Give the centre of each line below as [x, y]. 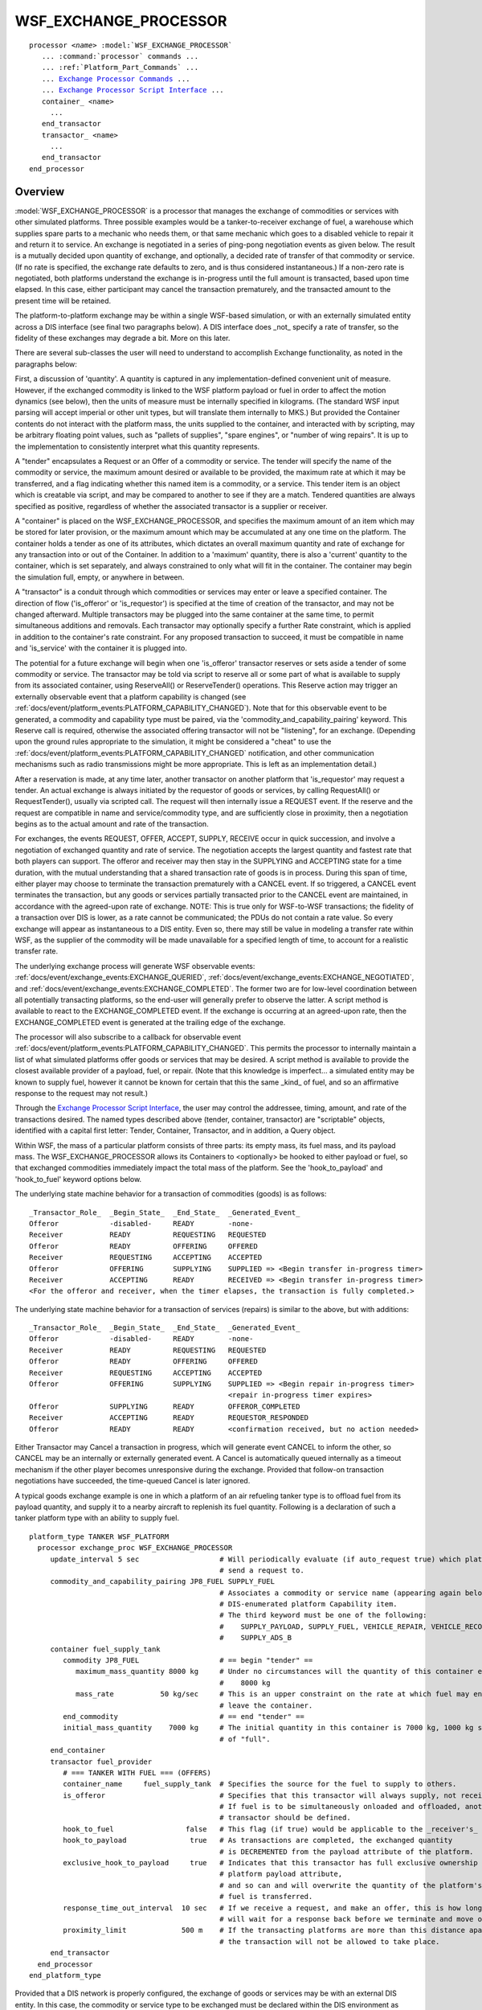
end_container [78, 1750]
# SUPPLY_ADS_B [256, 1638]
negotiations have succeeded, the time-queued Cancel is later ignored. [133, 1481]
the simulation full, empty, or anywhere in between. [100, 577]
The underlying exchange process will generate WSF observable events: [135, 966]
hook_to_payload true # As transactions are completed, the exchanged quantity [258, 1840]
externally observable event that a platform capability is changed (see [131, 696]
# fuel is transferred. [266, 1897]
